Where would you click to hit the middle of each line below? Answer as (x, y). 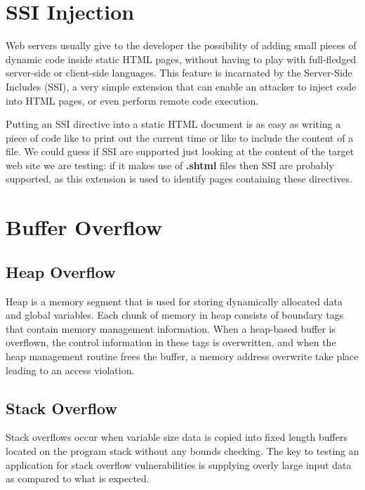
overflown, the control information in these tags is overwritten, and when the (171, 342)
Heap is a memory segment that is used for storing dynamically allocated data (174, 301)
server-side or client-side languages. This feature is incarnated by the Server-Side (179, 73)
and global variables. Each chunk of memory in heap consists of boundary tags (175, 315)
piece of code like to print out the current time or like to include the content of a (180, 137)
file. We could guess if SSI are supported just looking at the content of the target (180, 151)
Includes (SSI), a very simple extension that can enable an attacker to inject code (181, 86)
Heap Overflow (61, 271)
